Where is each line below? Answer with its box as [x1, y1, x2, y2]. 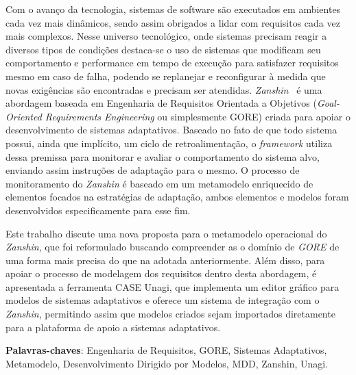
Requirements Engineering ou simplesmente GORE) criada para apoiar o [45, 109, 351, 123]
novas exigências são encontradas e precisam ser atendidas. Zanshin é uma [5, 82, 322, 96]
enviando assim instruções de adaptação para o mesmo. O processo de [5, 163, 300, 177]
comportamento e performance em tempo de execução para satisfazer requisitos [5, 55, 339, 70]
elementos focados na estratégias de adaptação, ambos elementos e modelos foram [5, 190, 349, 204]
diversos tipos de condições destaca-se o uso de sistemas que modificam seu [5, 42, 321, 56]
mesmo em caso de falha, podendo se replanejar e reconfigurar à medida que [5, 68, 326, 83]
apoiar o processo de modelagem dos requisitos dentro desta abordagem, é [5, 266, 317, 281]
